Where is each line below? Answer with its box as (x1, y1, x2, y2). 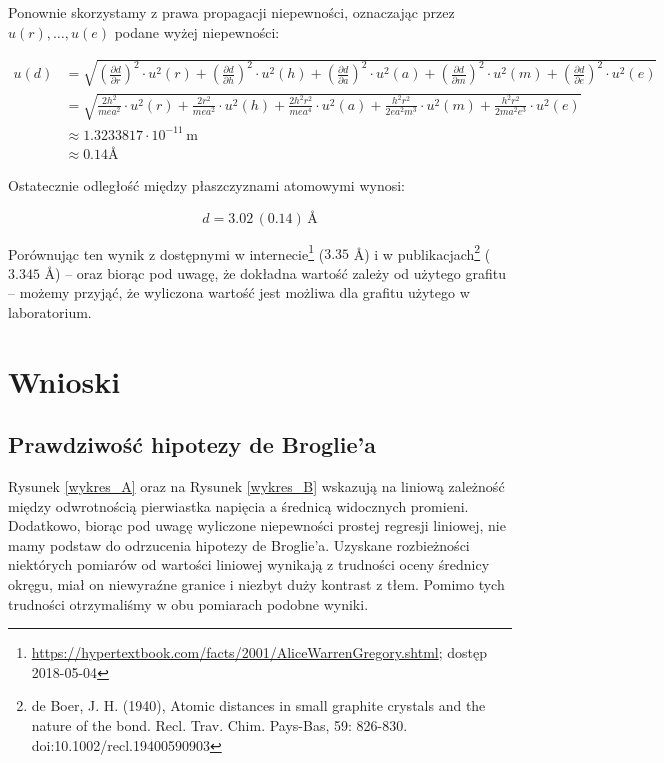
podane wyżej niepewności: (114, 21, 280, 42)
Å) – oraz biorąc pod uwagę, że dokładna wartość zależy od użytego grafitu (44, 262, 507, 283)
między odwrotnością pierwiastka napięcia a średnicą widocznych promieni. (8, 495, 469, 516)
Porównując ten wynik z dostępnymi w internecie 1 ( (8, 240, 325, 264)
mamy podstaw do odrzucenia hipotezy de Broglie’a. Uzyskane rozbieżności (8, 534, 470, 555)
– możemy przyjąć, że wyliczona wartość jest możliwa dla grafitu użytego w (8, 282, 470, 303)
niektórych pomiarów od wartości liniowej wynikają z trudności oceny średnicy (8, 554, 490, 575)
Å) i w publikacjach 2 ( (353, 240, 491, 264)
